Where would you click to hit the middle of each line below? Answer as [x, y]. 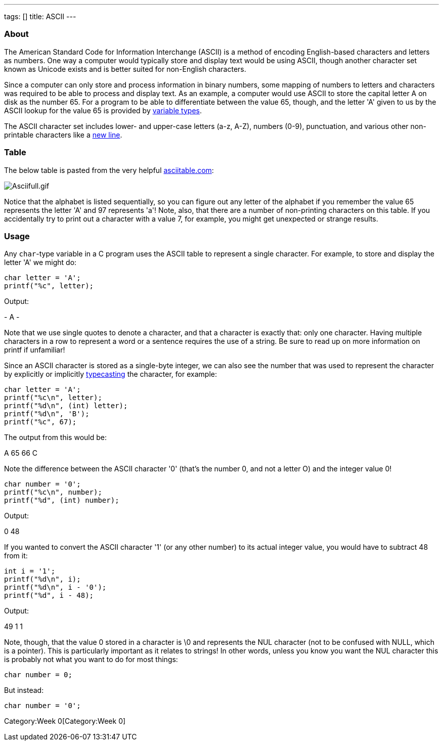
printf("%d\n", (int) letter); [66, 406]
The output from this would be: [55, 437]
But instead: [24, 690]
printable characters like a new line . [63, 135]
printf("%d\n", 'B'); [47, 414]
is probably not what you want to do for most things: [91, 660]
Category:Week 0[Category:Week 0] [65, 721]
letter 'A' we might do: [40, 262]
